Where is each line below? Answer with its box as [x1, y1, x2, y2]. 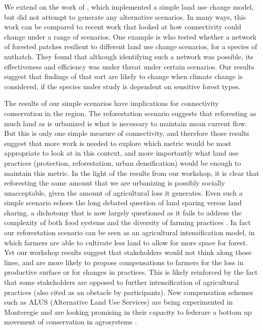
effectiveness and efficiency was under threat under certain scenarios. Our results [4, 61, 254, 71]
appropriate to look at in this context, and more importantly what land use [4, 148, 239, 158]
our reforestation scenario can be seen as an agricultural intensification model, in [4, 227, 255, 238]
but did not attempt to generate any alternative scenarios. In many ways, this [4, 11, 246, 22]
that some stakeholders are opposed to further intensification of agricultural [4, 277, 239, 287]
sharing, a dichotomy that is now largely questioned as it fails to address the [4, 207, 242, 217]
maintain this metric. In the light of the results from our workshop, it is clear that [4, 167, 259, 178]
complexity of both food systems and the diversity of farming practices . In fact [4, 217, 251, 228]
